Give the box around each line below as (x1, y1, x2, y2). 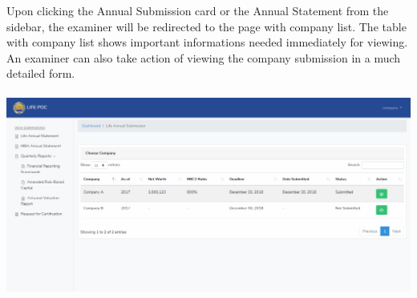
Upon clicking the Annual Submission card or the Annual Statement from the (6, 2, 389, 18)
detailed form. (6, 65, 75, 82)
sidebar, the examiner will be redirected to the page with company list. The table (6, 18, 407, 34)
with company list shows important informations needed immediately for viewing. (6, 34, 408, 50)
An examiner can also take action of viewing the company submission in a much (6, 49, 401, 66)
